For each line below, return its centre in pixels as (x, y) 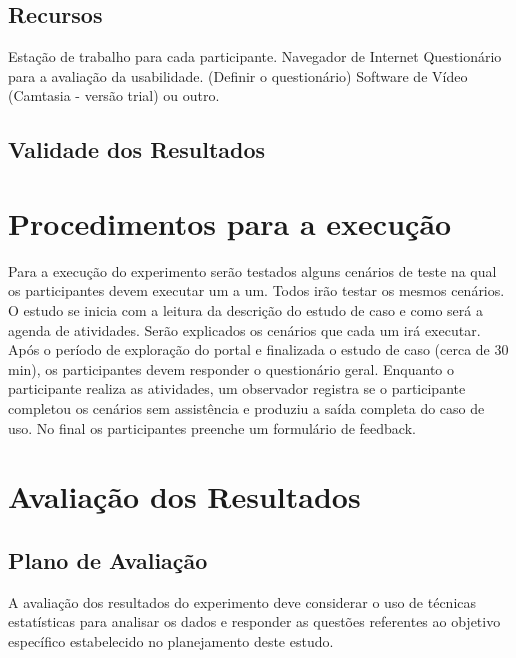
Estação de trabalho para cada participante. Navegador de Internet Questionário (255, 56)
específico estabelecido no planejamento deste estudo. (171, 641)
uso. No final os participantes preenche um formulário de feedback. (212, 427)
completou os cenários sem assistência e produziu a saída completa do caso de (246, 408)
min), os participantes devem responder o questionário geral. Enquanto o (231, 368)
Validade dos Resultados (137, 149)
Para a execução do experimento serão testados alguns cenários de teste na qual (252, 270)
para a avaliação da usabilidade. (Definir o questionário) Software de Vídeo (238, 75)
